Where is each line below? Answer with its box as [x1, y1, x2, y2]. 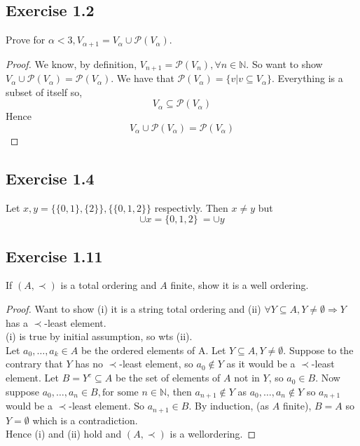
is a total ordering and [60, 278, 157, 292]
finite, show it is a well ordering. [170, 278, 309, 292]
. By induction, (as [188, 398, 270, 413]
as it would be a [226, 356, 296, 371]
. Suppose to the [283, 342, 354, 357]
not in [234, 370, 260, 385]
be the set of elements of [115, 370, 221, 385]
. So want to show [246, 56, 323, 71]
